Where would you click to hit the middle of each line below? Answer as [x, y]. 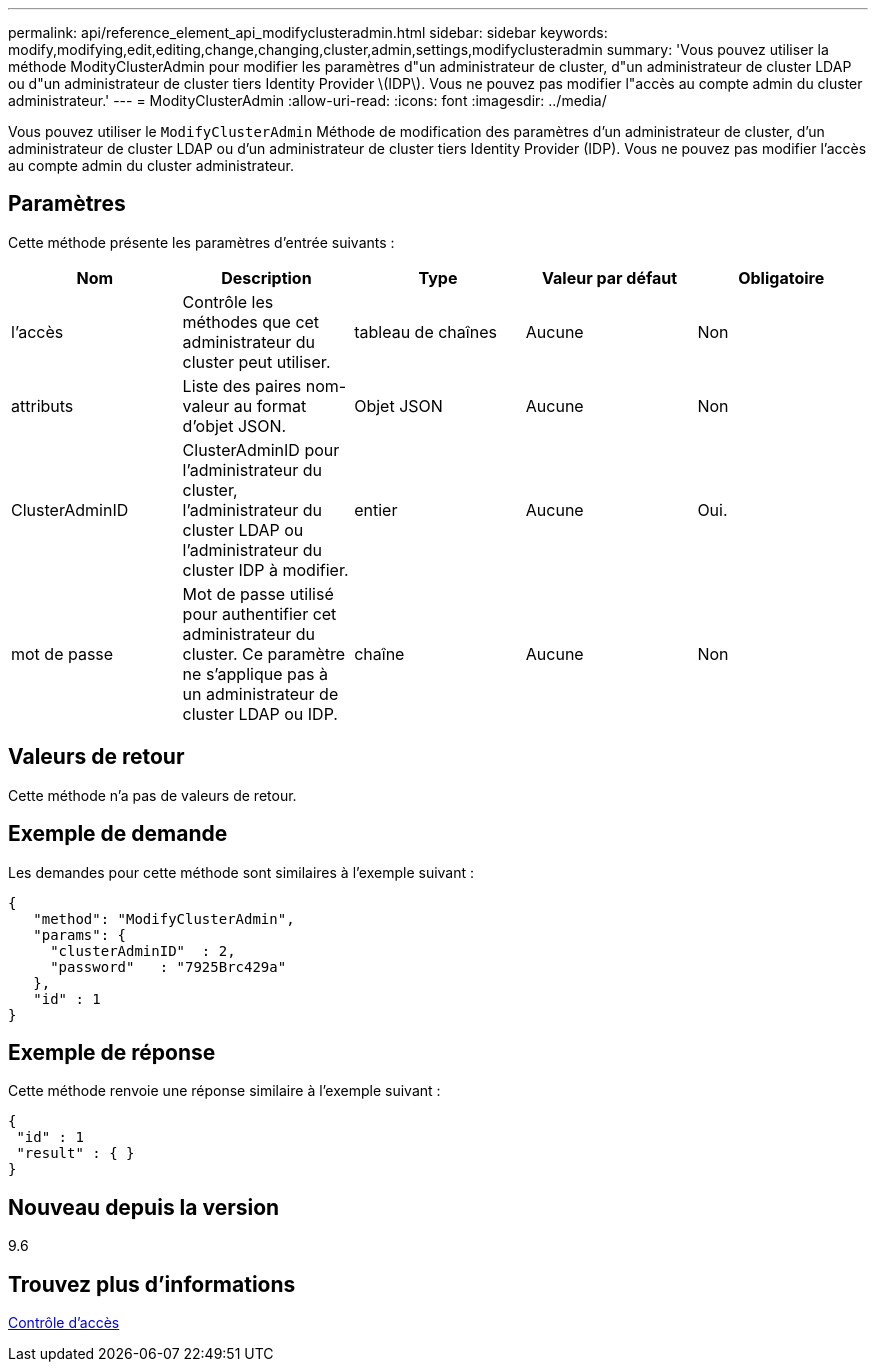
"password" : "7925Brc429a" [168, 966]
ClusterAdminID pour [261, 449]
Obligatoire [781, 277]
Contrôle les [228, 301]
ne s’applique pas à [255, 673]
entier [376, 509]
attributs [42, 405]
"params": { [80, 934]
